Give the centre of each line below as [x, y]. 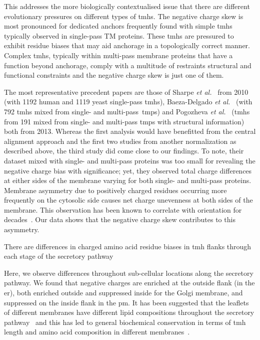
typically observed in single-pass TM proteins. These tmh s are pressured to [119, 35]
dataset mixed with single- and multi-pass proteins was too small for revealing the [130, 160]
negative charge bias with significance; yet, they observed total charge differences [128, 170]
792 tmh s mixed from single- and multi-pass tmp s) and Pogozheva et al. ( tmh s [127, 111]
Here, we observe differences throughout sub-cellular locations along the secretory [129, 273]
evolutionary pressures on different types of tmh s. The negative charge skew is [124, 16]
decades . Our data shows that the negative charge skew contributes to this [120, 219]
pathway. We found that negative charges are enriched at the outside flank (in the [129, 283]
